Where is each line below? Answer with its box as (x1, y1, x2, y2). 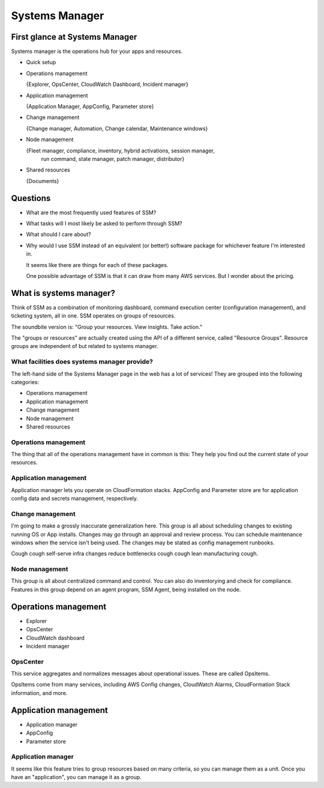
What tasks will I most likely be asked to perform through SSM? (26, 220, 182, 227)
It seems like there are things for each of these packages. (26, 261, 169, 268)
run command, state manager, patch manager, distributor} (41, 155, 185, 162)
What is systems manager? (11, 288, 115, 298)
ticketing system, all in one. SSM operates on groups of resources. (11, 312, 176, 319)
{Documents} (26, 177, 59, 184)
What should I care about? (26, 231, 91, 238)
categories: (11, 379, 39, 385)
